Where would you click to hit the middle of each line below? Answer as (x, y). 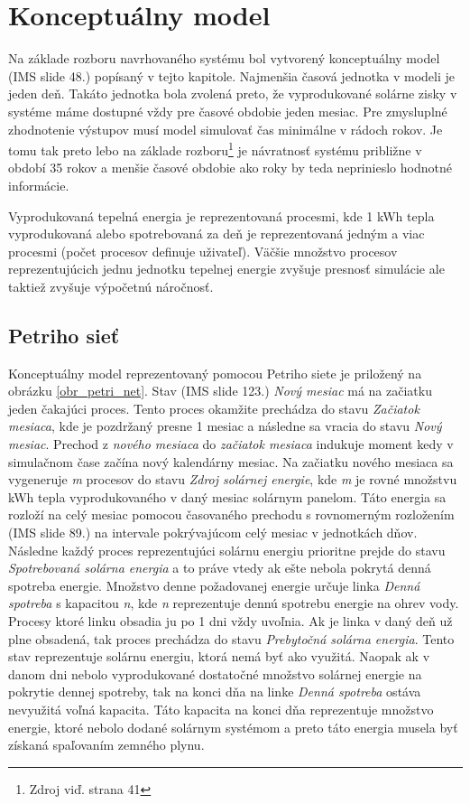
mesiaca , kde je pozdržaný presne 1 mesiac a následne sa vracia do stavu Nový (225, 426)
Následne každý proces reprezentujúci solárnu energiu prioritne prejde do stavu (227, 550)
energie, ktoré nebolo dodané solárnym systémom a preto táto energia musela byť (233, 727)
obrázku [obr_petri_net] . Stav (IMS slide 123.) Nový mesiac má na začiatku (220, 391)
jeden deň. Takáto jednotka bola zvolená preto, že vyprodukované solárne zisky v (233, 93)
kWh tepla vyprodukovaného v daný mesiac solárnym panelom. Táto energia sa (227, 496)
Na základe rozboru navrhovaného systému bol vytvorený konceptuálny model (224, 58)
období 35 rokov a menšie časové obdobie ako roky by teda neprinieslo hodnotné (230, 168)
